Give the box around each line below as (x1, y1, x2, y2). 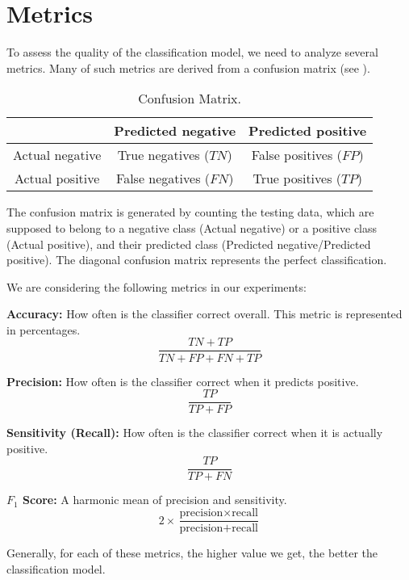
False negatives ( (116, 169, 210, 188)
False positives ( (251, 145, 342, 165)
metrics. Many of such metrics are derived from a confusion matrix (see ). (6, 59, 370, 76)
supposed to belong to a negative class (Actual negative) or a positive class (6, 219, 378, 236)
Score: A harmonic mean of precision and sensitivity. (23, 491, 287, 508)
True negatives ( (117, 145, 210, 165)
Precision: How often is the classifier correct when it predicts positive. (6, 372, 359, 389)
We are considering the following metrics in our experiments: (6, 278, 307, 295)
